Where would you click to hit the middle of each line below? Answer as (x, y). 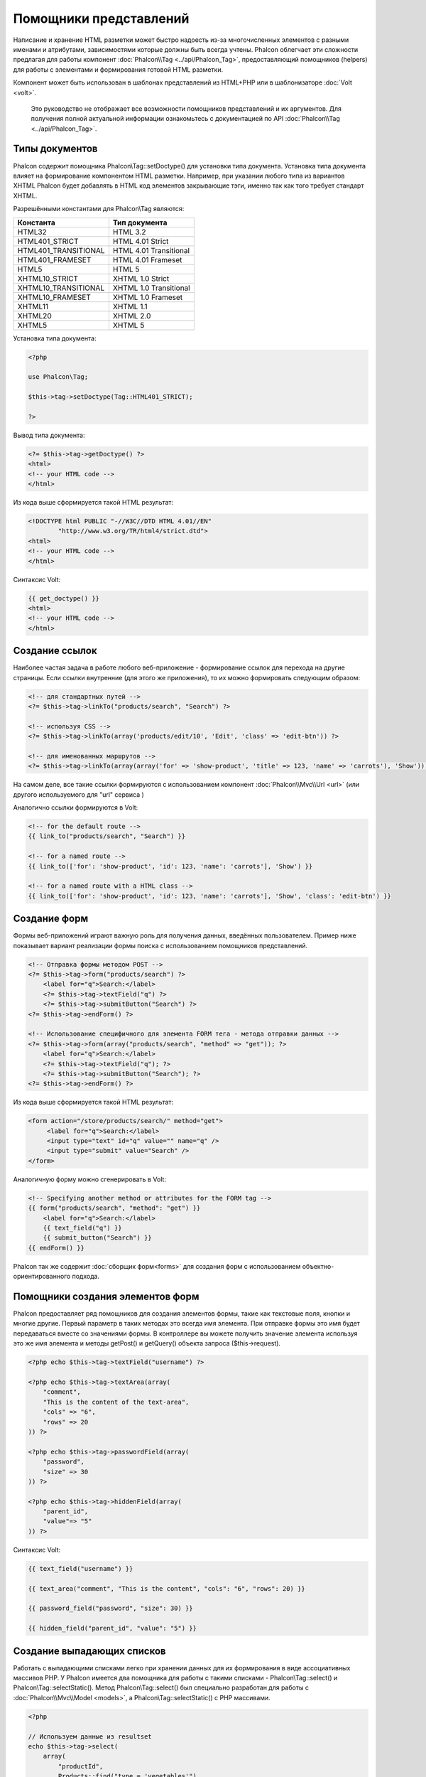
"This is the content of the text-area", (116, 1402)
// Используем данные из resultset (90, 1736)
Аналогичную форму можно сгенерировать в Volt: (90, 1179)
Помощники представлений (101, 18)
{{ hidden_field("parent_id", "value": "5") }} (112, 1628)
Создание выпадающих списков (89, 1651)
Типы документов (55, 149)
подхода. (86, 1277)
